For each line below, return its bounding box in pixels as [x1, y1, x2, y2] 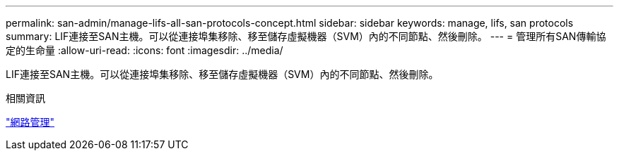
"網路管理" [6, 116, 55, 128]
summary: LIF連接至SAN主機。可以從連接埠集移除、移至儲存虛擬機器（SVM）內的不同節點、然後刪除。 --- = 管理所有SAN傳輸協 [6, 30, 606, 42]
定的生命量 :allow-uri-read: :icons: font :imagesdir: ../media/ [6, 44, 283, 56]
